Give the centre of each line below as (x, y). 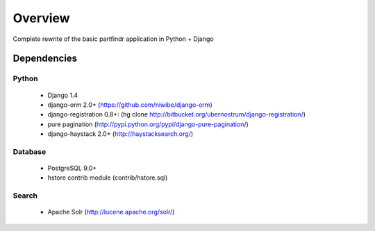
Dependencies (45, 59)
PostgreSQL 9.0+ (72, 168)
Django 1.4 (63, 95)
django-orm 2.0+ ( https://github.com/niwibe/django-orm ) (130, 105)
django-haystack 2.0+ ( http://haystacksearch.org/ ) (120, 134)
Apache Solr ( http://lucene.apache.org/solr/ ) (111, 212)
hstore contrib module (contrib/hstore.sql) (108, 178)
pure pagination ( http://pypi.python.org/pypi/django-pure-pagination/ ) (148, 124)
